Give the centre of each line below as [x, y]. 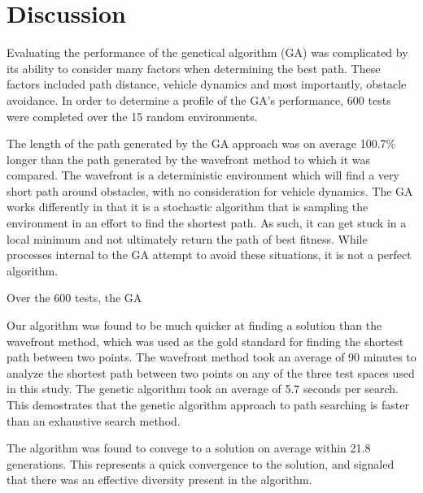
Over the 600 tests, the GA [74, 298]
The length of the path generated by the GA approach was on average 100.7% [201, 143]
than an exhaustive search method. [94, 420]
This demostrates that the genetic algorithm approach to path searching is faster [208, 404]
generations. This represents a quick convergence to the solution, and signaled [201, 463]
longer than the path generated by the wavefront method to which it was [189, 159]
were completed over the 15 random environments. [132, 116]
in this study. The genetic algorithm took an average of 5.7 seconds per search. [203, 389]
